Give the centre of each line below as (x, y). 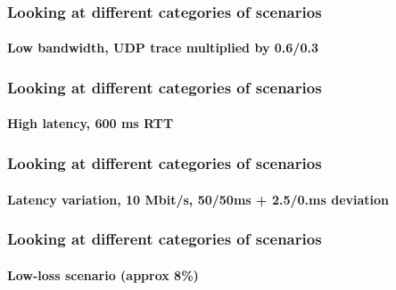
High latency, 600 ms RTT (91, 123)
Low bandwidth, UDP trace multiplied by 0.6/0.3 (163, 48)
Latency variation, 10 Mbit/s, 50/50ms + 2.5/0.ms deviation (198, 199)
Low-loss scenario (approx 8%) (103, 274)
